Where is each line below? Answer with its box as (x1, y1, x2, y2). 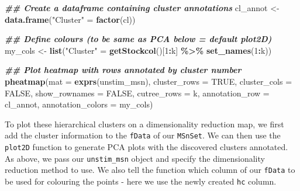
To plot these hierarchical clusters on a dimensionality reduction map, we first (5, 117, 284, 130)
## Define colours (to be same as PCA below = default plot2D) (5, 33, 272, 45)
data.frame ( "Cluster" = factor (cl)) (5, 13, 136, 25)
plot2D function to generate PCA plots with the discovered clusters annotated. (5, 141, 288, 152)
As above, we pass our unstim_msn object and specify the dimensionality (5, 152, 265, 164)
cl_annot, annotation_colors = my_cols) (5, 98, 153, 110)
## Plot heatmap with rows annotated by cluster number (5, 64, 242, 76)
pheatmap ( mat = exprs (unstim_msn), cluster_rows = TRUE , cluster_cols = (5, 75, 292, 87)
